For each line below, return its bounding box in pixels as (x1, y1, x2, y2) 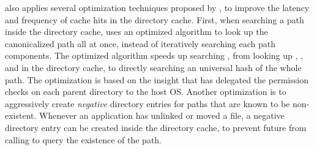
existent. (5, 109, 37, 122)
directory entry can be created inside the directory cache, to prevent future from (5, 121, 307, 133)
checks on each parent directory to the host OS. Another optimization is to (5, 85, 286, 98)
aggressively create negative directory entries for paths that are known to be (5, 97, 290, 110)
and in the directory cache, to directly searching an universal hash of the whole (5, 61, 302, 73)
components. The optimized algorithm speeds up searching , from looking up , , (5, 49, 303, 62)
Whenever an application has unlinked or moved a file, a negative (39, 109, 285, 122)
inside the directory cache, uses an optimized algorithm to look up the (5, 25, 268, 38)
